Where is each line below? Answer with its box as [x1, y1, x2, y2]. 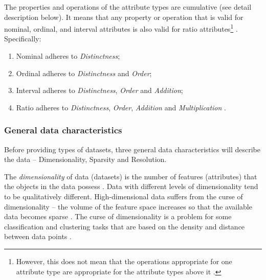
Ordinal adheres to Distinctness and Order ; [16, 67, 152, 78]
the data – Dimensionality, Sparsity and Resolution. [4, 154, 167, 165]
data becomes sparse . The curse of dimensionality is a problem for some [4, 211, 232, 222]
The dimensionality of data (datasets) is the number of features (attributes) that [4, 171, 257, 181]
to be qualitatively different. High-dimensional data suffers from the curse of [4, 191, 243, 201]
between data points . [4, 231, 72, 242]
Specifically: [4, 33, 41, 44]
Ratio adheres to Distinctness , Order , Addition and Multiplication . [16, 102, 226, 112]
